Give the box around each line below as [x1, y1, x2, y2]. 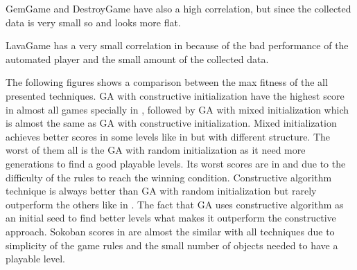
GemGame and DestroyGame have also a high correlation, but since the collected [6, 1, 351, 15]
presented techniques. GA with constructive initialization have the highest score [6, 88, 345, 102]
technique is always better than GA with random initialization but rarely [6, 183, 317, 198]
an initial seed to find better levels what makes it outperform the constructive [6, 210, 336, 225]
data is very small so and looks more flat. [6, 15, 181, 29]
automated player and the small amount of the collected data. [6, 51, 269, 66]
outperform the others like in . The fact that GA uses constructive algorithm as [6, 197, 344, 211]
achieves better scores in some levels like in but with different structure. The [6, 129, 331, 143]
